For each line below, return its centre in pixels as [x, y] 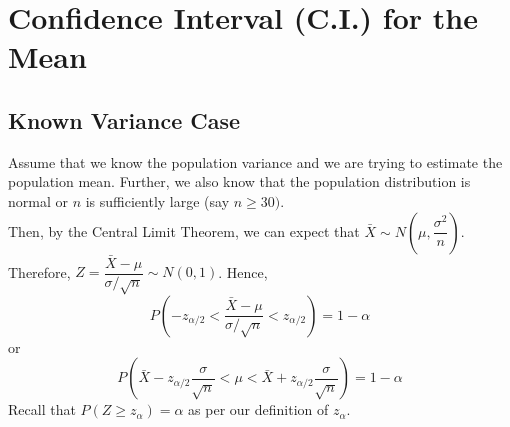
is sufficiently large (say [157, 200]
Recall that [42, 409]
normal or [38, 200]
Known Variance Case [124, 119]
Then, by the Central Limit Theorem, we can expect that [184, 230]
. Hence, [243, 271]
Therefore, [39, 271]
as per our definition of [258, 409]
